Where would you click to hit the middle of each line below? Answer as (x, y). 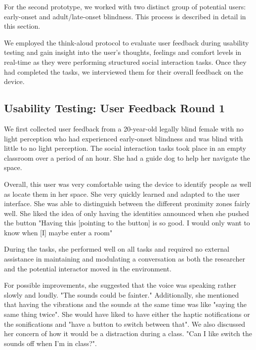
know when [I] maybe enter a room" (58, 232)
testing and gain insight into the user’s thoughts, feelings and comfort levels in (123, 52)
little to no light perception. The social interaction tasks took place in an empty (125, 148)
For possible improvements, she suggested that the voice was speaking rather (120, 285)
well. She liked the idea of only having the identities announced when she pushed (127, 213)
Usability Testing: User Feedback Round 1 (115, 108)
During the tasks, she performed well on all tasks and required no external (117, 249)
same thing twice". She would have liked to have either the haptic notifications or (127, 314)
